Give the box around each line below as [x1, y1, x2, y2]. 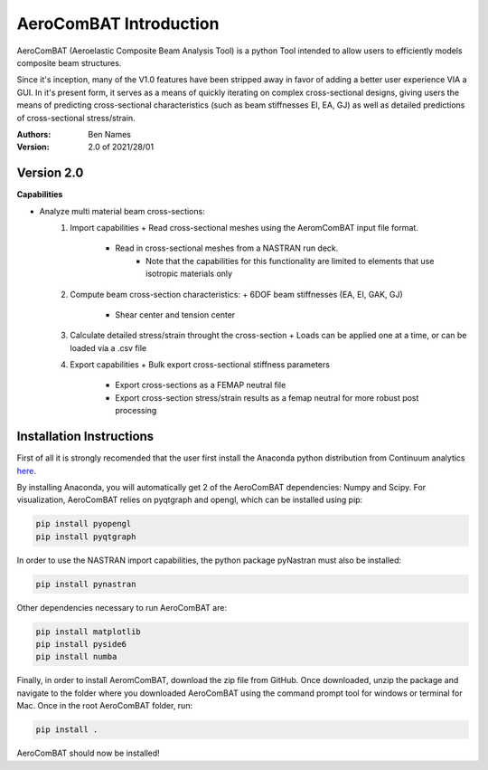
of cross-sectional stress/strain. [16, 112, 136, 123]
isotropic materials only [145, 268, 233, 280]
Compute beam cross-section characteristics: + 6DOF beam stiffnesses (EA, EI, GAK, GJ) [70, 289, 404, 299]
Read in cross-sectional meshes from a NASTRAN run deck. [115, 242, 339, 253]
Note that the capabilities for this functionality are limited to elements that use [145, 255, 435, 266]
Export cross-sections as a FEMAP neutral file [115, 380, 286, 391]
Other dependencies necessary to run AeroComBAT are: [16, 602, 228, 613]
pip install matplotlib [35, 626, 142, 637]
